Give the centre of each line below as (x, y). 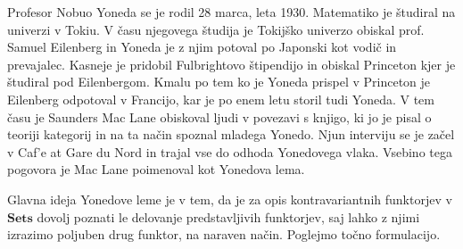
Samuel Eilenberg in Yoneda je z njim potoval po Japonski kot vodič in (202, 47)
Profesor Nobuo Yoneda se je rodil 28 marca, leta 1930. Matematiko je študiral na (231, 12)
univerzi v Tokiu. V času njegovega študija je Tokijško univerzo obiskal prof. (216, 29)
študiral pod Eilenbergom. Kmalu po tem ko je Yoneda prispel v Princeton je (219, 82)
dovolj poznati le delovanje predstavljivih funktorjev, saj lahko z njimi (228, 216)
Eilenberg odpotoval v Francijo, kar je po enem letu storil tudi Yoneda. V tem (221, 99)
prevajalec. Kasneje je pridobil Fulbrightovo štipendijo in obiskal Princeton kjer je (231, 64)
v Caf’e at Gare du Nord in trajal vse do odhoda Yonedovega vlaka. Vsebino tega (230, 151)
